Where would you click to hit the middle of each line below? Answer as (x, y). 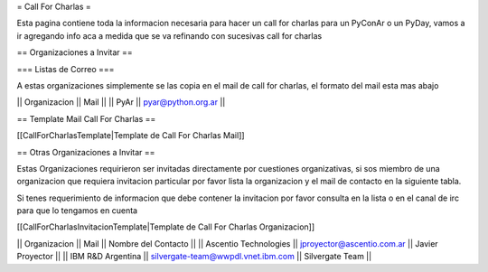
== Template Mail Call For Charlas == (86, 118)
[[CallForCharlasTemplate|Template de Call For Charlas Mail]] (131, 136)
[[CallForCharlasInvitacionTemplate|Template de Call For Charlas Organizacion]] (166, 227)
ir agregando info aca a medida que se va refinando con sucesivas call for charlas (169, 35)
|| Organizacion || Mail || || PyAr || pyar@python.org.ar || (121, 102)
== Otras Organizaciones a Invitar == (86, 152)
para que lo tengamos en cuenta (77, 211)
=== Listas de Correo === (66, 69)
